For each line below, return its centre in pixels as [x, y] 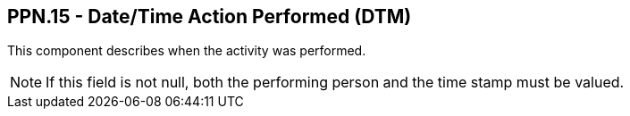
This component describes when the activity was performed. [187, 51]
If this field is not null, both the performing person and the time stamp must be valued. [335, 83]
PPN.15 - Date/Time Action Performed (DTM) [210, 17]
